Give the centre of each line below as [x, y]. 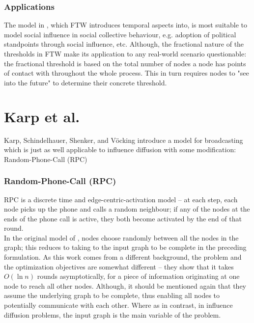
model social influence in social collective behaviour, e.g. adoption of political [120, 34]
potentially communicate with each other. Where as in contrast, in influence [118, 305]
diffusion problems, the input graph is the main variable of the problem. [113, 314]
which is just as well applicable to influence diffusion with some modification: [120, 149]
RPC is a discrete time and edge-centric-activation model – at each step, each [121, 199]
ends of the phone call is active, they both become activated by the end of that [123, 218]
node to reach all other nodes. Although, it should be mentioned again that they [125, 285]
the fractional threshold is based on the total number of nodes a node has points [125, 63]
